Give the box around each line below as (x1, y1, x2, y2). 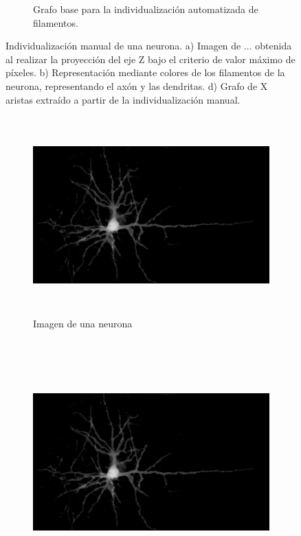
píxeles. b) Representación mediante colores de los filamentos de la (5, 65, 285, 80)
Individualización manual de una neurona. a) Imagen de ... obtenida (5, 38, 292, 53)
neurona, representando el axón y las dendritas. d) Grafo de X (5, 78, 268, 93)
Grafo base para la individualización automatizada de (33, 2, 258, 16)
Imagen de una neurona (33, 316, 133, 330)
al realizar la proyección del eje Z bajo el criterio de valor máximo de (5, 51, 296, 66)
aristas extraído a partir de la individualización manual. (5, 92, 241, 106)
